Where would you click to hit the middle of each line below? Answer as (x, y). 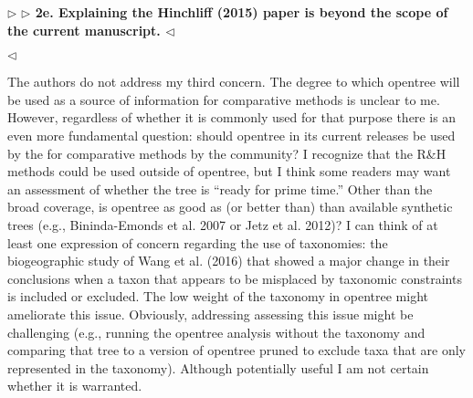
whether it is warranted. (75, 386)
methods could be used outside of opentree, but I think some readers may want (229, 171)
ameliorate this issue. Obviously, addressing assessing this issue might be (210, 314)
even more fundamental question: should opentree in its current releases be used (231, 135)
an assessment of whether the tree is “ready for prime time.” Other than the (220, 189)
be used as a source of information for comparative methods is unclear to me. (224, 99)
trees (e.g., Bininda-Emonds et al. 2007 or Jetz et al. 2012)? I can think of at (223, 224)
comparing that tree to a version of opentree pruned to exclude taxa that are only (236, 350)
